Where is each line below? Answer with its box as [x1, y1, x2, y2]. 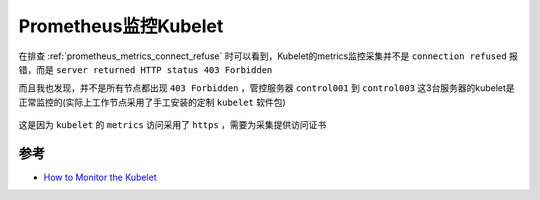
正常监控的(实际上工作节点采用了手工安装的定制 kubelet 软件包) [18, 96, 287, 108]
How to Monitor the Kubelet [43, 171, 157, 184]
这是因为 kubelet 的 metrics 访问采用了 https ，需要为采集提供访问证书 [18, 119, 327, 131]
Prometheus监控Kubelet [18, 15, 224, 37]
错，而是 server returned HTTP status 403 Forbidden [18, 63, 273, 75]
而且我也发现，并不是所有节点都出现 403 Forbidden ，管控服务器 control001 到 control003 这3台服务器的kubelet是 [18, 82, 515, 94]
